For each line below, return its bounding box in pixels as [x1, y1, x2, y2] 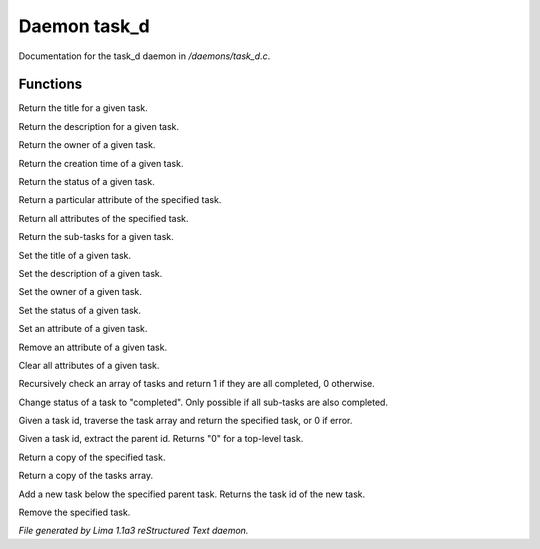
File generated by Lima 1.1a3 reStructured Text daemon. [18, 525, 249, 537]
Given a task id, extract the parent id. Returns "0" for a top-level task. [18, 433, 304, 445]
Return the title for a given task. [18, 102, 149, 114]
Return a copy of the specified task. [18, 451, 166, 463]
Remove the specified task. [18, 506, 131, 519]
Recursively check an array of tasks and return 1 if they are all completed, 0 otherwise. [18, 378, 375, 390]
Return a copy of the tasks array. [18, 470, 154, 482]
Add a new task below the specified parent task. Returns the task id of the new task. [18, 488, 366, 500]
